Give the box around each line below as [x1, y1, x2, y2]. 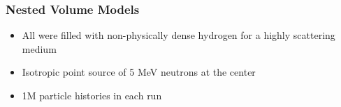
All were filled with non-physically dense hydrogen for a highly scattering [22, 28, 335, 42]
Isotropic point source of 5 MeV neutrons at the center [22, 65, 256, 79]
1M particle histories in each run [22, 88, 162, 102]
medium [22, 41, 57, 56]
